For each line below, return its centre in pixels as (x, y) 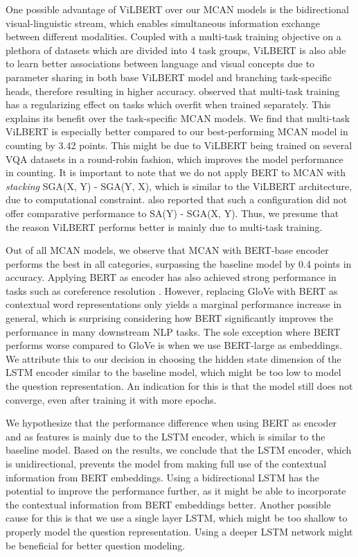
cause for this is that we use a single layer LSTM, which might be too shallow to (177, 518)
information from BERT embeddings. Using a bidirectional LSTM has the (163, 477)
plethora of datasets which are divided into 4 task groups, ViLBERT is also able (176, 50)
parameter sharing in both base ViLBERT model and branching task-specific (169, 77)
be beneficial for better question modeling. (96, 545)
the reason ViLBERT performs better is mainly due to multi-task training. (164, 226)
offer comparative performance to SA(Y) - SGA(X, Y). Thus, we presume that (172, 213)
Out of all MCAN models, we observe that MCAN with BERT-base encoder (167, 250)
